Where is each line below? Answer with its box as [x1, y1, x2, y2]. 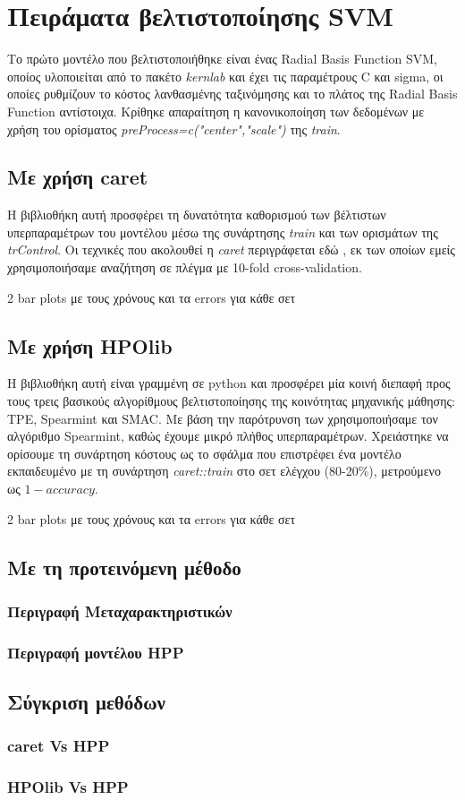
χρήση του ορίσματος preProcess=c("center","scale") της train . [7, 119, 341, 138]
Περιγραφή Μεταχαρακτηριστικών [7, 599, 232, 622]
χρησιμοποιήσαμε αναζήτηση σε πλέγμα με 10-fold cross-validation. [7, 258, 362, 277]
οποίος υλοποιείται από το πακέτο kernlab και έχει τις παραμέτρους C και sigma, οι [7, 66, 444, 85]
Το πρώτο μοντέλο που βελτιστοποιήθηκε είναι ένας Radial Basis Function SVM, [7, 49, 437, 68]
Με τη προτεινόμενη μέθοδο [7, 553, 241, 581]
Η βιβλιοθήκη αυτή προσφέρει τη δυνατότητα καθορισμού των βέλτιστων [7, 205, 386, 224]
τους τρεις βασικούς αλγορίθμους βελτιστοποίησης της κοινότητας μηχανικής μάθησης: [7, 391, 455, 410]
